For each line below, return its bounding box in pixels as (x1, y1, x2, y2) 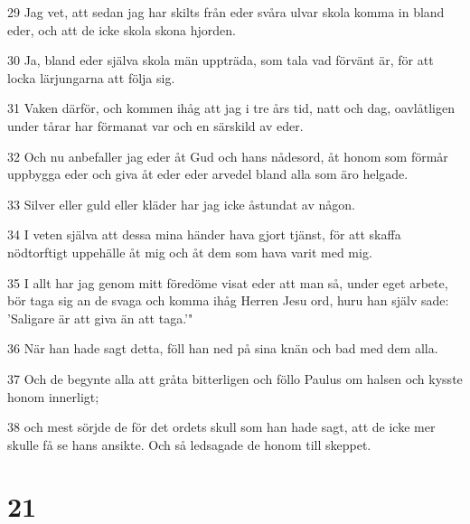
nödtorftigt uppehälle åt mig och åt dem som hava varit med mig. (7, 242, 372, 261)
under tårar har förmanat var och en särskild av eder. (7, 116, 304, 135)
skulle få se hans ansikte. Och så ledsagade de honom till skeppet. (7, 435, 371, 454)
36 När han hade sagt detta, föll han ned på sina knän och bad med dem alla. (7, 339, 438, 358)
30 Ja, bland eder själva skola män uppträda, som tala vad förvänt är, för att (7, 51, 434, 70)
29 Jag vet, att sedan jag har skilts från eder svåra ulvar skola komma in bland (7, 3, 445, 21)
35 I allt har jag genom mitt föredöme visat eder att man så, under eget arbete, (7, 273, 448, 292)
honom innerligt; (7, 387, 99, 406)
